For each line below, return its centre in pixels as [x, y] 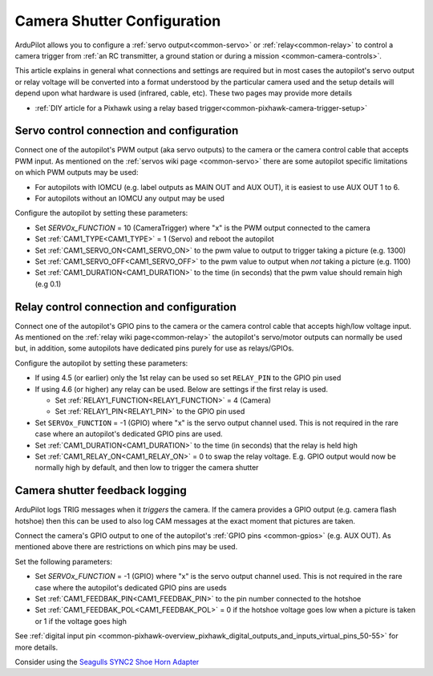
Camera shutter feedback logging [101, 490]
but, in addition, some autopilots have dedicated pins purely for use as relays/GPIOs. [154, 348]
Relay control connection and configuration [125, 307]
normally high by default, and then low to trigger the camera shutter [147, 468]
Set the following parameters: [63, 561]
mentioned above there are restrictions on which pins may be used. [126, 547]
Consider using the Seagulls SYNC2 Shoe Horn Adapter [107, 662]
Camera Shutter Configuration [118, 21]
